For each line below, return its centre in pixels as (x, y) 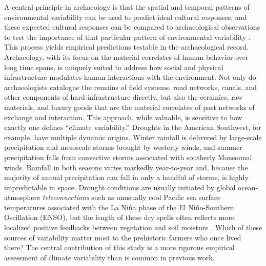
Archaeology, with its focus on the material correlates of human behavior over (126, 57)
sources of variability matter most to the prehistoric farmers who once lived (123, 237)
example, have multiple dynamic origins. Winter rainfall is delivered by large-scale (133, 137)
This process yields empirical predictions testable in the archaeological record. (127, 47)
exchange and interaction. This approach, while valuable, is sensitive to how (123, 117)
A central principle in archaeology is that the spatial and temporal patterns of (127, 7)
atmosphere (22, 197)
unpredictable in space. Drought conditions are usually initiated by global (120, 187)
